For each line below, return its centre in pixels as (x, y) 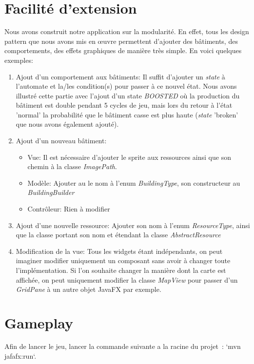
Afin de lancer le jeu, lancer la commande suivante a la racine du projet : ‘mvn (123, 346)
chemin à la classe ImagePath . (72, 166)
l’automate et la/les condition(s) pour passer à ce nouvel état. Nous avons (126, 86)
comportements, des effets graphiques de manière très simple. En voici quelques (123, 50)
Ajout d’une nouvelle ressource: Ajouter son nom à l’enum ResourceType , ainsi (133, 225)
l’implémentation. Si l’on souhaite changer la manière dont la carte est (121, 270)
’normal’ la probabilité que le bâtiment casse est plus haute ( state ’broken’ (127, 114)
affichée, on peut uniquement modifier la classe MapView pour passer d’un (127, 279)
